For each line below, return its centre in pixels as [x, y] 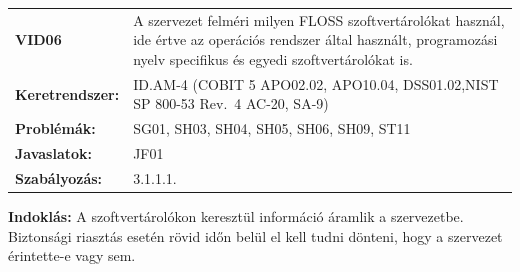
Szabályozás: [59, 177]
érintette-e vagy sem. [72, 255]
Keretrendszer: [67, 93]
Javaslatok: [54, 153]
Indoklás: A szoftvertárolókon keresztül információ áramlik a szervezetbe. [236, 216]
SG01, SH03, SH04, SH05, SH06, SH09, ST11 [272, 128]
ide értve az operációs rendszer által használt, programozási [315, 39]
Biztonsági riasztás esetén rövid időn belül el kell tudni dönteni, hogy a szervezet [255, 235]
